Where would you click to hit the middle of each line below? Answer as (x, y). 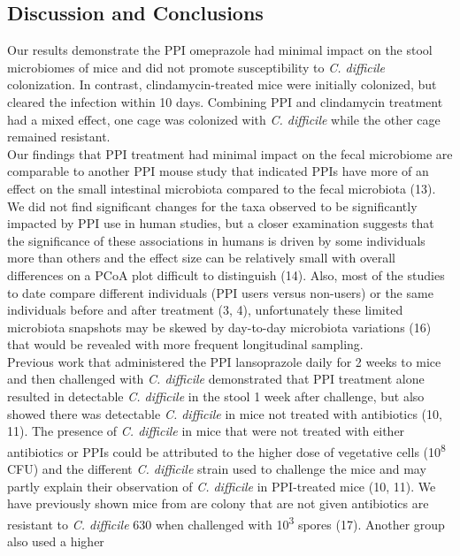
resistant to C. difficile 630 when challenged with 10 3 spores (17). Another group (226, 522)
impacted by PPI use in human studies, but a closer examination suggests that (221, 223)
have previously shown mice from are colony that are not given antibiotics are (218, 503)
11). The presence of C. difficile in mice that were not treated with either (206, 431)
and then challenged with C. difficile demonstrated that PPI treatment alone (216, 379)
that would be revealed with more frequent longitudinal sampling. (185, 344)
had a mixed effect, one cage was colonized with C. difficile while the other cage (224, 119)
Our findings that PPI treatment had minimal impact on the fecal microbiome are (230, 153)
